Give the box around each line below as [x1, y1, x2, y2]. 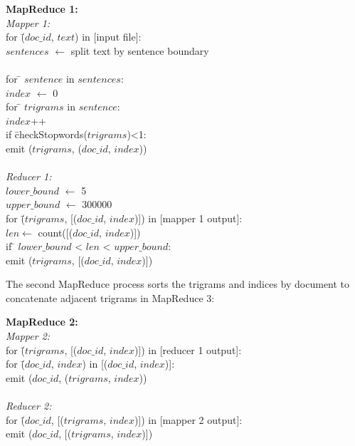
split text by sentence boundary [70, 43, 209, 58]
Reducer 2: [6, 398, 52, 413]
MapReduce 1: [6, 1, 78, 16]
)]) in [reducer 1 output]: [134, 342, 242, 357]
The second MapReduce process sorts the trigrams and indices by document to [6, 276, 350, 291]
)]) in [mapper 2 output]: [134, 412, 243, 427]
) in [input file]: [75, 29, 142, 44]
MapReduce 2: [6, 314, 78, 329]
